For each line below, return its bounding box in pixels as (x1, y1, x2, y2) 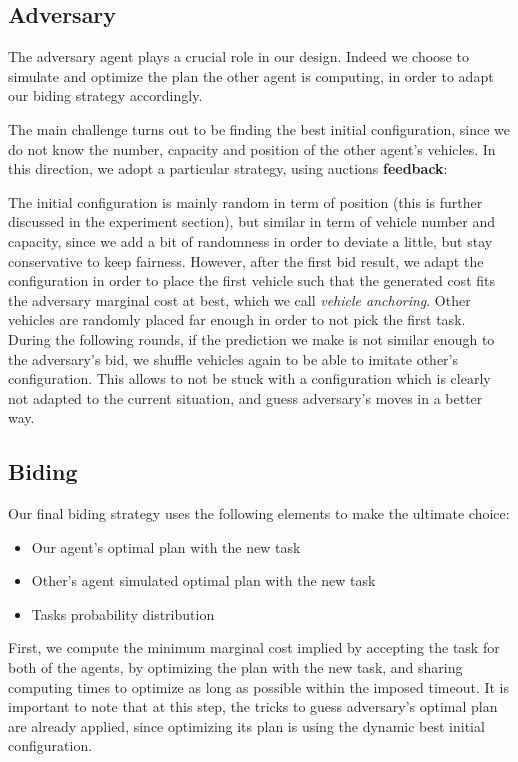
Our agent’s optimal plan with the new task (31, 536, 301, 557)
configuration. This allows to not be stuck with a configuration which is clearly (8, 368, 491, 389)
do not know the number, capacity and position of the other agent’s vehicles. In (8, 138, 496, 159)
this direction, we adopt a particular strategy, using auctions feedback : (8, 158, 448, 179)
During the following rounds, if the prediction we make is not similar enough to (8, 328, 495, 349)
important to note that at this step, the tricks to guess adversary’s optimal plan (8, 696, 498, 717)
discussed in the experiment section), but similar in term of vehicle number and (8, 211, 496, 232)
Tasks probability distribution (31, 603, 215, 624)
